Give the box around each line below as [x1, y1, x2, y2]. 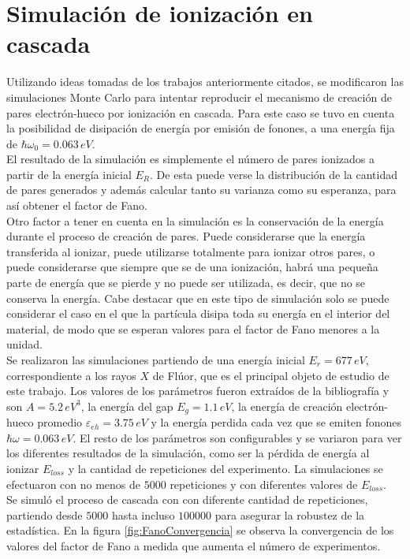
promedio [37, 414, 83, 430]
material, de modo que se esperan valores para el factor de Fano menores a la [6, 320, 380, 337]
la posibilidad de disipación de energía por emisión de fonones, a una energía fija [6, 120, 395, 136]
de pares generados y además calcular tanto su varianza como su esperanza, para [6, 181, 397, 198]
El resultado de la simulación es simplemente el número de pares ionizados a [6, 151, 375, 167]
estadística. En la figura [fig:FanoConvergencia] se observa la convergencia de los [6, 522, 394, 539]
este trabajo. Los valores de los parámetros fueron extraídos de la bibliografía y [6, 382, 389, 399]
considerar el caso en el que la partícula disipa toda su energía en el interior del [6, 305, 390, 322]
